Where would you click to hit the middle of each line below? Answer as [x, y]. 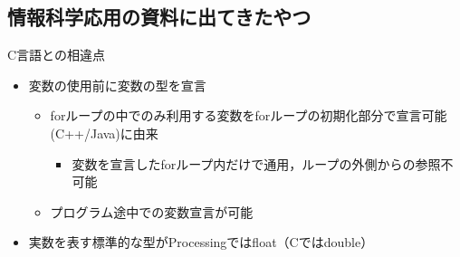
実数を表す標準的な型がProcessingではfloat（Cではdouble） [201, 242]
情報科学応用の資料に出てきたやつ [159, 17]
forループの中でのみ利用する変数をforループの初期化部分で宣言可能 [249, 115]
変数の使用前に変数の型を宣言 [117, 85]
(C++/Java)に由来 [104, 133]
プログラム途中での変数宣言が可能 [152, 211]
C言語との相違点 [56, 55]
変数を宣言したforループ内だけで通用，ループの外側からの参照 [256, 163]
